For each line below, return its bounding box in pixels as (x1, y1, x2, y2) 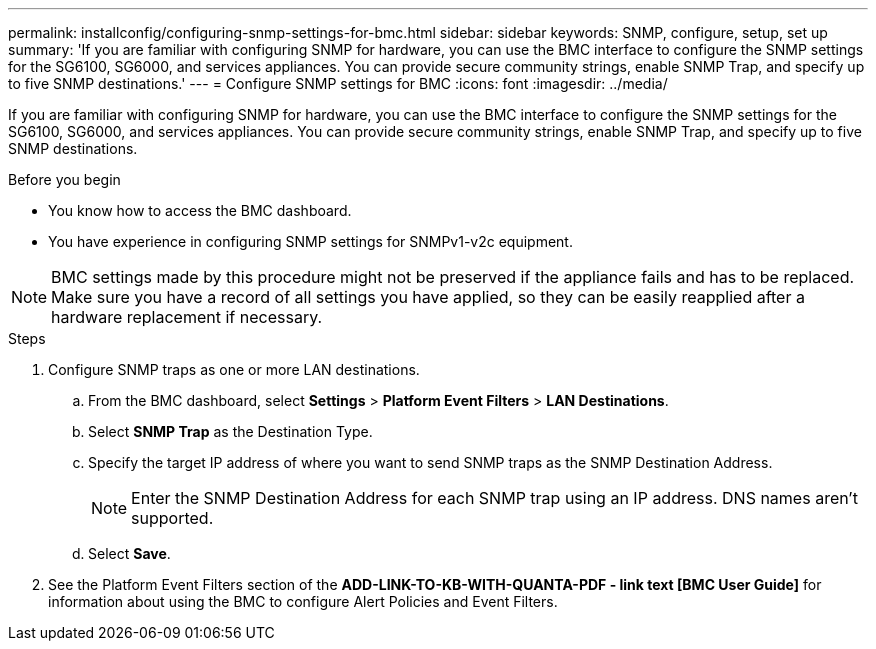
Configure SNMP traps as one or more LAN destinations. (48, 361, 420, 378)
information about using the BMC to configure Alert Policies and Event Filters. (48, 593, 558, 610)
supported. (131, 508, 214, 528)
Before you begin (8, 171, 121, 188)
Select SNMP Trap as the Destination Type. (88, 423, 373, 440)
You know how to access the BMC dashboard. (48, 202, 352, 219)
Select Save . (88, 545, 171, 562)
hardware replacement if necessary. (51, 307, 323, 327)
